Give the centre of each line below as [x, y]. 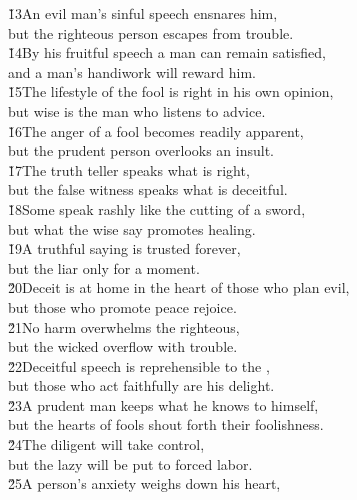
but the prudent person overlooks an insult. [141, 150]
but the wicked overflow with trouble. [123, 346]
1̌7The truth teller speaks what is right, [129, 169]
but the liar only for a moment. [104, 267]
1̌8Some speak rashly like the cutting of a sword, [157, 208]
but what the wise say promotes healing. [132, 228]
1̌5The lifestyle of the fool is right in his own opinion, [171, 91]
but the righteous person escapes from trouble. [151, 32]
